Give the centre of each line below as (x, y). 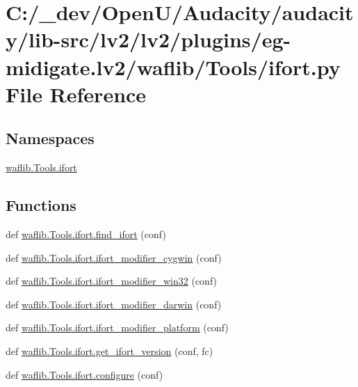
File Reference (76, 94)
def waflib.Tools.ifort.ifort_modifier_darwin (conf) (114, 304)
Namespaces (50, 138)
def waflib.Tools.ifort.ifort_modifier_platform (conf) (117, 327)
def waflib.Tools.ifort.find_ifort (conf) (86, 234)
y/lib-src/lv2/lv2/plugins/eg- (148, 39)
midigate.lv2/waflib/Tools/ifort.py (173, 66)
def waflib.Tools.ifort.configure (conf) (84, 374)
